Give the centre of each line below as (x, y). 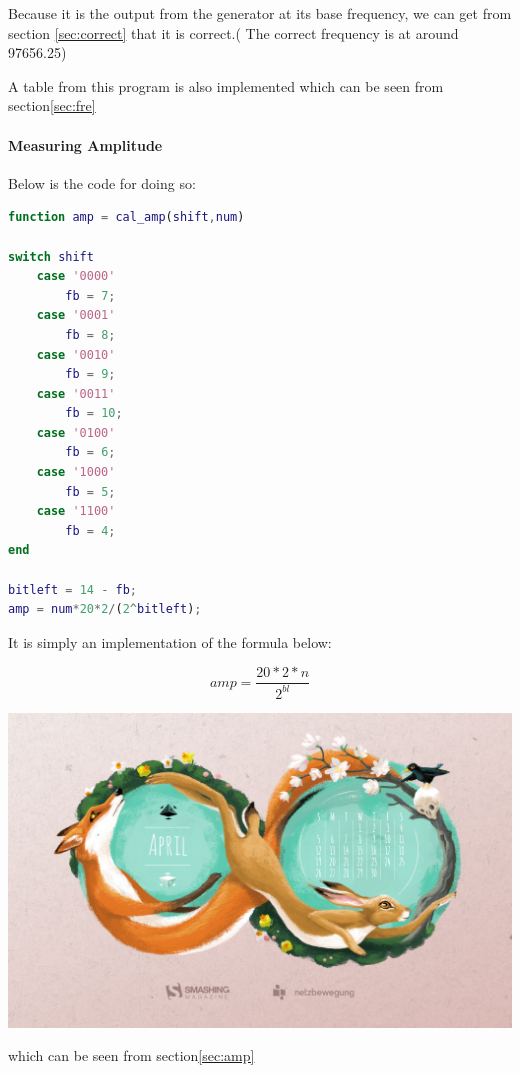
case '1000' (76, 472)
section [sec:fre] (52, 105)
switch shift (51, 256)
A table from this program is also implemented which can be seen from (226, 85)
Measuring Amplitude (85, 144)
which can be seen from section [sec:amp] (131, 1055)
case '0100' (76, 432)
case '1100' (76, 511)
